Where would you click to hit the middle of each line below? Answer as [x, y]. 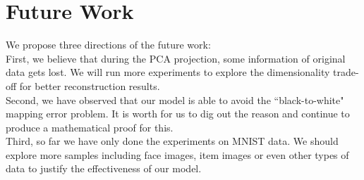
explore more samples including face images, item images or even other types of [177, 154]
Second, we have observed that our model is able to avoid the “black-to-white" [175, 99]
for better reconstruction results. [90, 85]
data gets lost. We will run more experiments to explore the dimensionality [168, 72]
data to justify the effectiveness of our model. [104, 168]
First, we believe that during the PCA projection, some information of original [176, 58]
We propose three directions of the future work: [108, 45]
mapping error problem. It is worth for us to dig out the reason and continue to [178, 114]
